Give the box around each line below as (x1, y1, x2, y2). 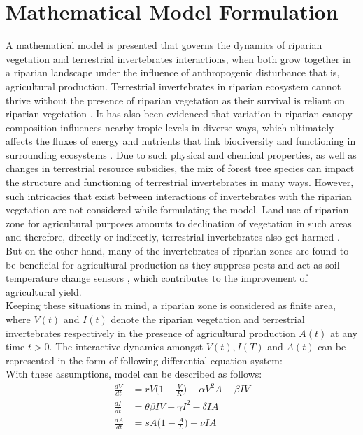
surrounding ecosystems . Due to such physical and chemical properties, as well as (6, 147, 357, 162)
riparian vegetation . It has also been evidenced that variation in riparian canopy (6, 106, 353, 121)
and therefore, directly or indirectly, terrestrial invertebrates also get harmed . (6, 229, 340, 244)
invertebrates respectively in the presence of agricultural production (6, 325, 296, 340)
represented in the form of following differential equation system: (6, 352, 283, 367)
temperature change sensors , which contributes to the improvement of (6, 271, 308, 285)
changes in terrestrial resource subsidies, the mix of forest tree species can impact (6, 161, 355, 176)
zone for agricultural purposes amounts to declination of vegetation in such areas (6, 215, 352, 230)
